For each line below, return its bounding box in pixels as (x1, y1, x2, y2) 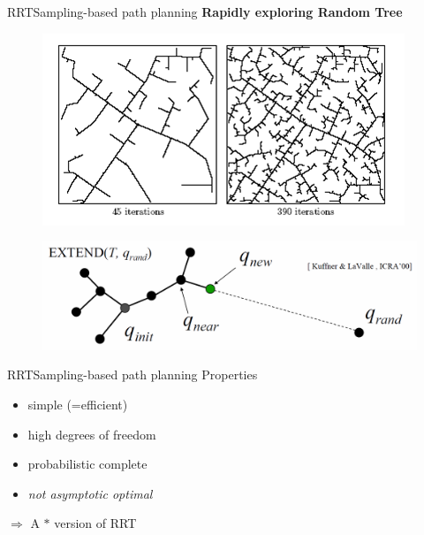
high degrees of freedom (27, 424, 156, 443)
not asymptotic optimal (27, 484, 153, 502)
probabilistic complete (27, 455, 148, 473)
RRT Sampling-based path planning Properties (7, 365, 258, 384)
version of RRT (54, 514, 137, 532)
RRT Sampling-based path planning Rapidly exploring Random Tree (7, 3, 403, 20)
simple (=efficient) (27, 394, 128, 413)
